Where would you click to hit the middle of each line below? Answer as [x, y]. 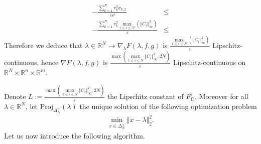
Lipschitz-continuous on [209, 62]
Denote [15, 96]
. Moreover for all [222, 96]
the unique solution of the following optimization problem [168, 106]
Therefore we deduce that [43, 45]
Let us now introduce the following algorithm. [75, 135]
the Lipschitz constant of [145, 96]
